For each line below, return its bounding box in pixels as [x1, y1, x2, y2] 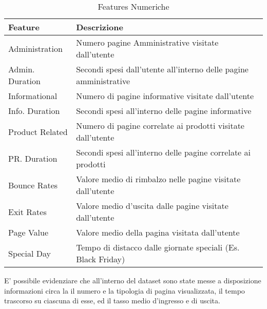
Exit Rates [8, 205, 47, 218]
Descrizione [76, 21, 123, 33]
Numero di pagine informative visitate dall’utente [76, 90, 254, 102]
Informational [8, 90, 58, 102]
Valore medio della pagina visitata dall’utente [76, 226, 240, 238]
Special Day [8, 247, 51, 259]
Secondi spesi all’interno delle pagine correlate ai [76, 146, 251, 158]
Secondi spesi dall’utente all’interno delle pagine [76, 63, 249, 75]
